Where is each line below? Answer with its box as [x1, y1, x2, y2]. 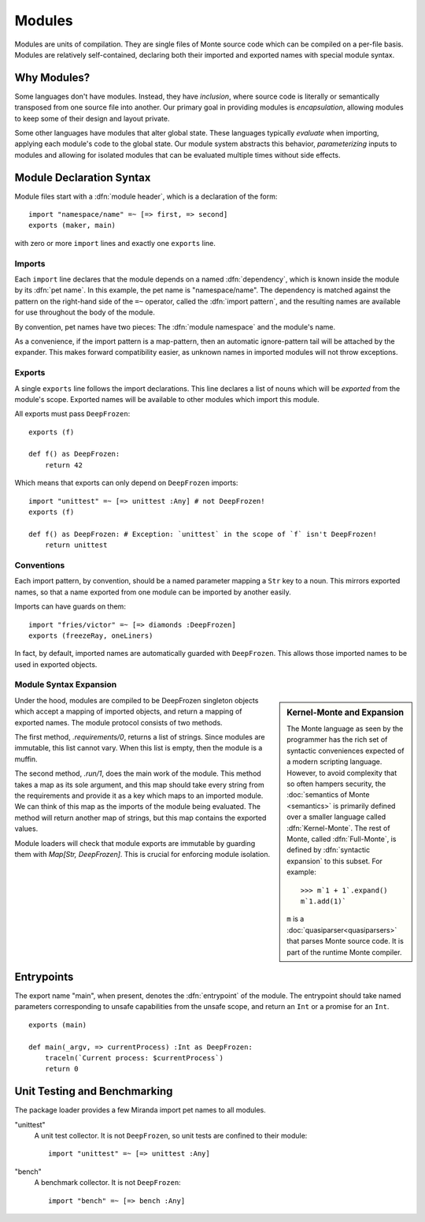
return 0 [44, 1064, 79, 1074]
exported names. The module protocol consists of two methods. [14, 717, 224, 727]
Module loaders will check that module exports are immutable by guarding [14, 838, 256, 848]
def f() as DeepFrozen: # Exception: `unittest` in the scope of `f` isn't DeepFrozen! [28, 529, 378, 538]
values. [14, 824, 39, 833]
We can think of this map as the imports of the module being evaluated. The [14, 802, 261, 811]
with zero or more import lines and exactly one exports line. [14, 238, 216, 248]
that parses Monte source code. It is [286, 937, 405, 946]
